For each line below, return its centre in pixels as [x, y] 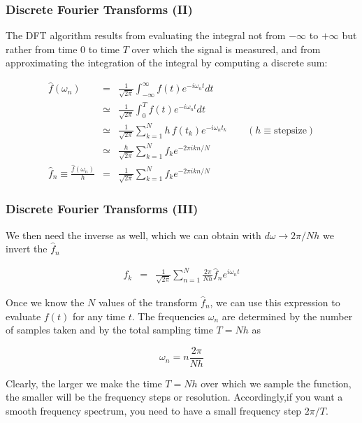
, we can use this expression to [275, 302]
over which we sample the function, [276, 383]
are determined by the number [287, 316]
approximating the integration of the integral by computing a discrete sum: [167, 63]
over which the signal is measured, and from [226, 49]
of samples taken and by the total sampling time [109, 330]
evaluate [23, 316]
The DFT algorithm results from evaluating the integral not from [146, 35]
